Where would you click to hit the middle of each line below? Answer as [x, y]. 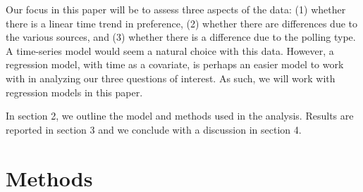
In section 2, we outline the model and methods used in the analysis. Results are [180, 116]
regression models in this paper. [74, 92]
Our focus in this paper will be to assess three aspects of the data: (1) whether [176, 9]
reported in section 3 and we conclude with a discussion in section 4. [154, 129]
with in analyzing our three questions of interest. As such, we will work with [171, 78]
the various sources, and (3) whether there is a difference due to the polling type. [181, 37]
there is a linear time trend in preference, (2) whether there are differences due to [182, 23]
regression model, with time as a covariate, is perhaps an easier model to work [175, 64]
